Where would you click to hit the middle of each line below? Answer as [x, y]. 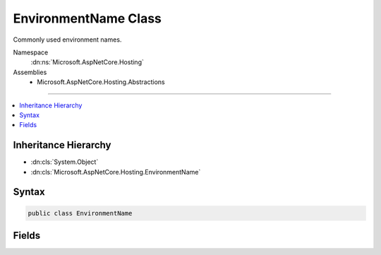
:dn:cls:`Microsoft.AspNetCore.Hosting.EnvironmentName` [116, 172]
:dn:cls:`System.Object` [65, 162]
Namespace [31, 52]
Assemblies [30, 72]
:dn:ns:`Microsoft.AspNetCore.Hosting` [87, 62]
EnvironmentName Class [87, 18]
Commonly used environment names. [67, 40]
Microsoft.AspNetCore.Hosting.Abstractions [101, 82]
